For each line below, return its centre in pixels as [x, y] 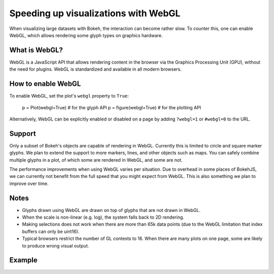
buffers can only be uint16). [51, 231]
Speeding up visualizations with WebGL [95, 13]
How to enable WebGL [45, 84]
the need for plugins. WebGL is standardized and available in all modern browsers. [96, 69]
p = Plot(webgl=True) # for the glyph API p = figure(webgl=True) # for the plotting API [112, 107]
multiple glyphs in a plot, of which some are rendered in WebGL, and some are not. [96, 160]
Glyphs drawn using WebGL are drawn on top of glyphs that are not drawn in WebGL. [111, 210]
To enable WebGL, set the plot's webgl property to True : [69, 96]
